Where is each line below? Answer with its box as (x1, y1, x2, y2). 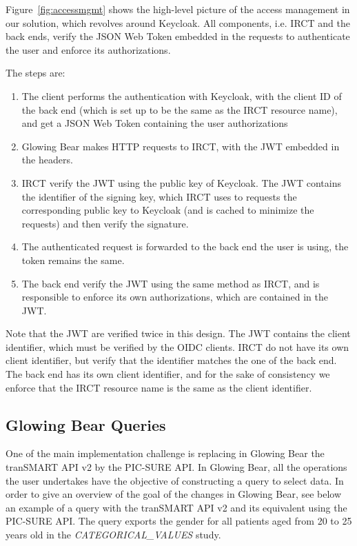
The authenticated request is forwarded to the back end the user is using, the (21, 239, 349, 254)
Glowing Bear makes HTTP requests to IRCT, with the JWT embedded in (21, 139, 340, 153)
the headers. (21, 152, 73, 167)
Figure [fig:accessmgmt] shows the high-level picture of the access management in (6, 2, 350, 16)
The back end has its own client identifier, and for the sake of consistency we (6, 367, 330, 381)
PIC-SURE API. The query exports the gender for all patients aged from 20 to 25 (6, 514, 352, 528)
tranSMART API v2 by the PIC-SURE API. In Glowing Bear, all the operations (6, 460, 347, 474)
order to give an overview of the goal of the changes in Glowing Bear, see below (6, 487, 342, 501)
